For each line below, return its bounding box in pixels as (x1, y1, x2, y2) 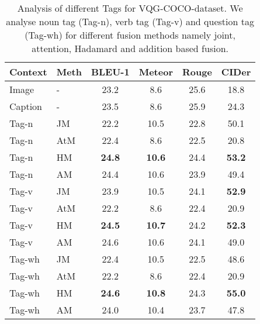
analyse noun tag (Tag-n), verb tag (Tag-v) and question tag (6, 15, 254, 28)
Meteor (138, 65, 173, 78)
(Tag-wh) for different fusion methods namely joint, (25, 28, 235, 42)
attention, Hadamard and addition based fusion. (32, 42, 228, 55)
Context (9, 65, 47, 78)
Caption (9, 99, 43, 113)
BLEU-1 (91, 65, 130, 78)
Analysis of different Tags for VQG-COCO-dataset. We (17, 1, 243, 15)
